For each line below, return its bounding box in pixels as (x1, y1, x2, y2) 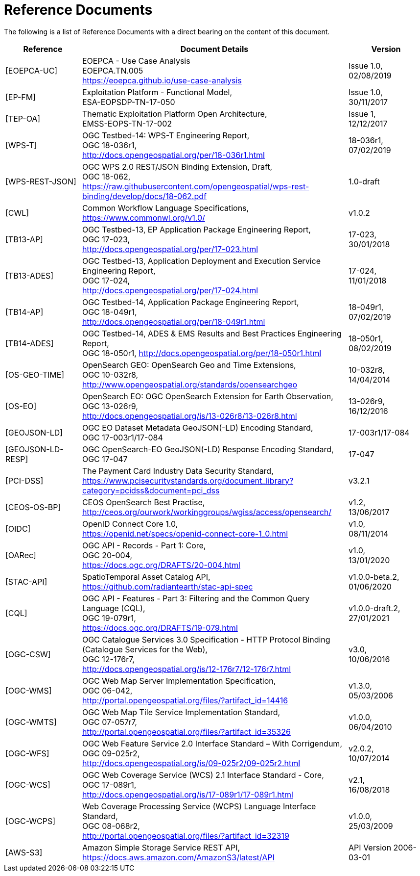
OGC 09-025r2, (82, 748, 140, 758)
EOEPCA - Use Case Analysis (82, 55, 190, 66)
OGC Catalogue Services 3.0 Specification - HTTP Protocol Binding (82, 634, 330, 644)
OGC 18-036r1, (82, 140, 137, 150)
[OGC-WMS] (5, 685, 52, 696)
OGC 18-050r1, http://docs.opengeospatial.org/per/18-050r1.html (82, 348, 322, 358)
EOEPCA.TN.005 (82, 65, 143, 76)
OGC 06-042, (82, 685, 133, 696)
